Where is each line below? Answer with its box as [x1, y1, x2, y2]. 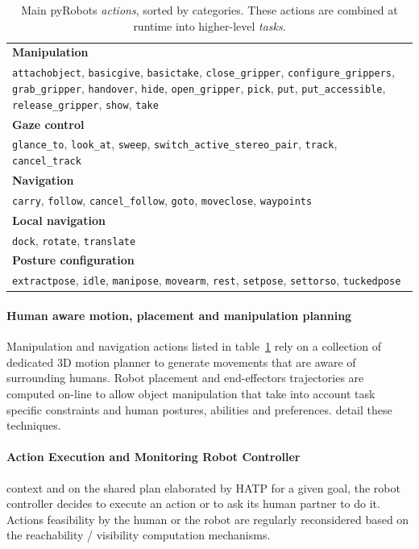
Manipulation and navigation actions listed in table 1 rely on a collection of [6, 338, 381, 355]
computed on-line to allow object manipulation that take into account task [6, 385, 375, 401]
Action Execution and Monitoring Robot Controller [6, 448, 301, 465]
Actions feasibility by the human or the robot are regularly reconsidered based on [6, 510, 409, 527]
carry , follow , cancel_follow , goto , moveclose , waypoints [12, 191, 313, 208]
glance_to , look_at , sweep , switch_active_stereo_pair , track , [12, 135, 338, 152]
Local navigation [12, 211, 106, 228]
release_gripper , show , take [12, 95, 159, 112]
